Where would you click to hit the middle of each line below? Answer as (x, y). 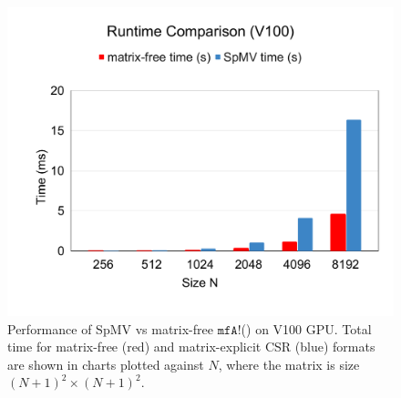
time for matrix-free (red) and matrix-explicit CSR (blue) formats (191, 347)
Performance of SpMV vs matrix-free (110, 328)
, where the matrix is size (289, 364)
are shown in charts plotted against (106, 364)
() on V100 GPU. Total (306, 328)
